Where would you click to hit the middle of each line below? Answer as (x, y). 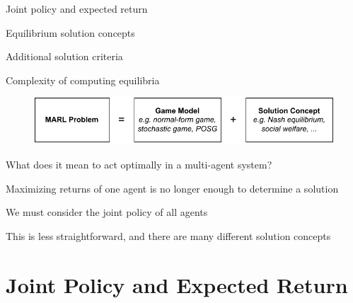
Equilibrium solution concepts (70, 32)
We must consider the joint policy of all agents (107, 212)
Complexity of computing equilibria (83, 80)
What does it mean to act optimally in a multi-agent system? (139, 165)
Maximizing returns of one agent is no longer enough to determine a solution (172, 188)
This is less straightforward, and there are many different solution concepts (168, 236)
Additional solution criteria (64, 56)
